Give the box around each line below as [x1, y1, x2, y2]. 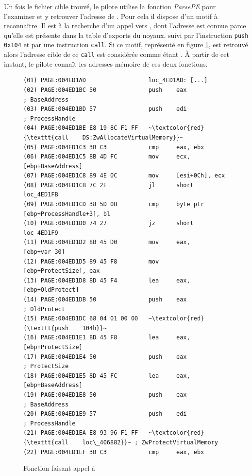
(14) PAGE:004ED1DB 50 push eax [23, 296, 187, 303]
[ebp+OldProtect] [23, 286, 79, 294]
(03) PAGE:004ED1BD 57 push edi [23, 106, 187, 113]
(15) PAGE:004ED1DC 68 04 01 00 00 [23, 315, 138, 322]
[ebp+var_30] [23, 248, 65, 256]
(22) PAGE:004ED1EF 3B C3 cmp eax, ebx [23, 448, 204, 456]
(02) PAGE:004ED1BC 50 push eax [23, 86, 187, 93]
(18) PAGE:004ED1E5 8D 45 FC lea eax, [23, 372, 190, 379]
